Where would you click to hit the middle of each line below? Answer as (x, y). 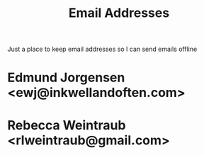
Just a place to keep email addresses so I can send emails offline (102, 49)
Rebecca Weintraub (67, 125)
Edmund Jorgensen (66, 77)
